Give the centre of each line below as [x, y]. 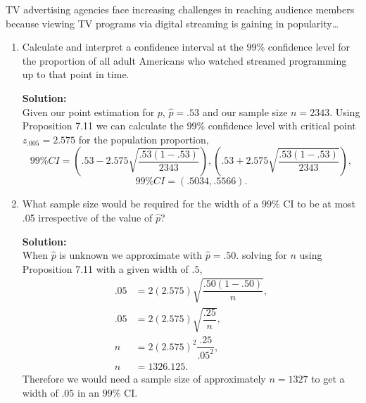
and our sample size [245, 111]
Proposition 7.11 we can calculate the [103, 126]
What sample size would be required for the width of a [140, 204]
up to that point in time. [76, 74]
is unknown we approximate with [131, 255]
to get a [328, 378]
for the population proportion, [144, 139]
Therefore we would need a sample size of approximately [144, 378]
